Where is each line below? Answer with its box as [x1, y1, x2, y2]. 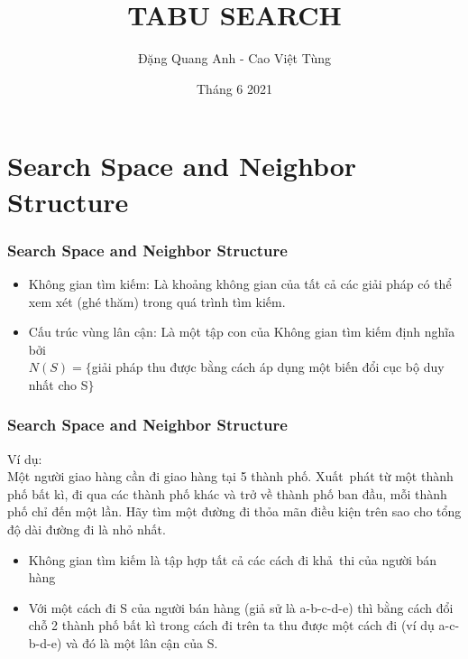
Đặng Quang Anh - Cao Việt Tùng [137, 49, 332, 68]
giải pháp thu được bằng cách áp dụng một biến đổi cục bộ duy [91, 357, 445, 376]
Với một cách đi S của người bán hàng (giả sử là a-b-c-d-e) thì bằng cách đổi [28, 598, 454, 617]
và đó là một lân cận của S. [66, 634, 218, 653]
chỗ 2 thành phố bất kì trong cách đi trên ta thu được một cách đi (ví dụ [28, 616, 435, 635]
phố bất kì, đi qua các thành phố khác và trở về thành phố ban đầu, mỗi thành [7, 484, 447, 503]
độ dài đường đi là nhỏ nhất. [7, 520, 166, 539]
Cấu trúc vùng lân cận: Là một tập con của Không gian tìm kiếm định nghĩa [28, 322, 455, 341]
